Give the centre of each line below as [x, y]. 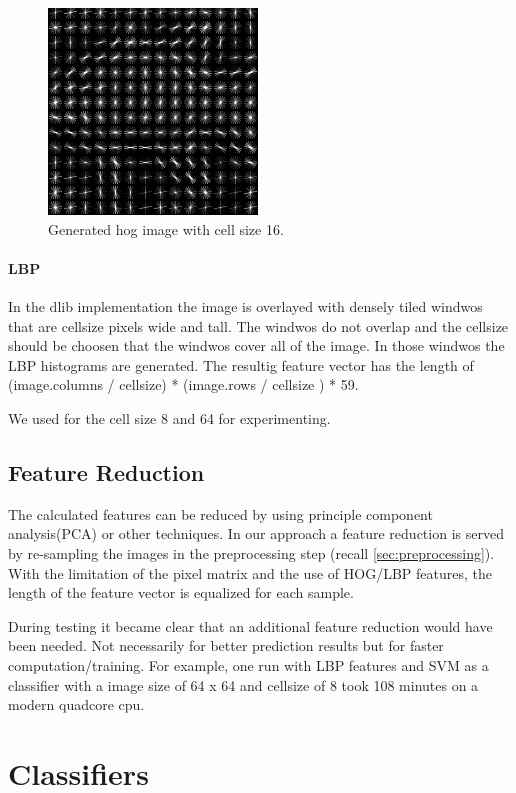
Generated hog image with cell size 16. [166, 228]
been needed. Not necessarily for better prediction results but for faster [226, 645]
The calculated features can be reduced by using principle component [220, 513]
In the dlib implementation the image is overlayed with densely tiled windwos [245, 305]
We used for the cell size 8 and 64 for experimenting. [169, 417]
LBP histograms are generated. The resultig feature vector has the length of [241, 364]
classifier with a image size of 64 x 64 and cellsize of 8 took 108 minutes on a [243, 684]
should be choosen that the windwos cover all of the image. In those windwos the [256, 345]
